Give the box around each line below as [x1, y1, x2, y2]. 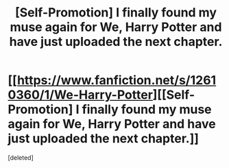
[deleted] [8, 153, 34, 162]
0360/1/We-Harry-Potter [8, 87, 154, 103]
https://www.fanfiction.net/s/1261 [16, 73, 217, 88]
